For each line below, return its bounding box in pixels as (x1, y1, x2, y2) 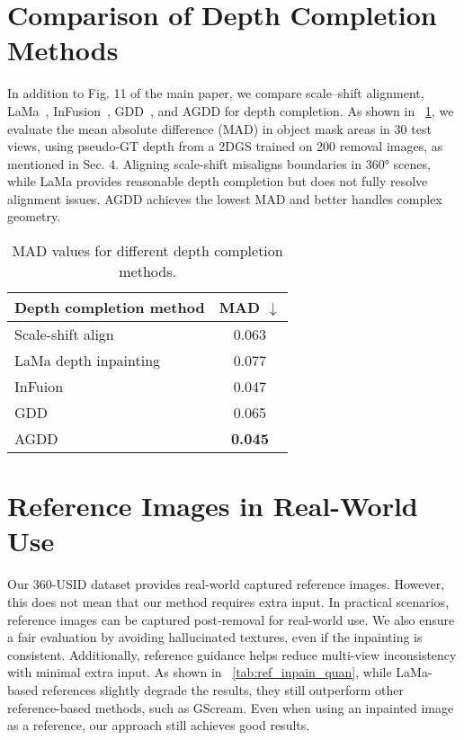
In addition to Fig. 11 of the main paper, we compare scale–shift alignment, (7, 84, 424, 103)
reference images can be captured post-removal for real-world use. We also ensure (7, 610, 455, 629)
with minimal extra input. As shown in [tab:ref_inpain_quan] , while (7, 663, 392, 682)
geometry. (7, 207, 61, 226)
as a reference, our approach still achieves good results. (7, 716, 310, 735)
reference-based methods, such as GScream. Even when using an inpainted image (7, 698, 454, 717)
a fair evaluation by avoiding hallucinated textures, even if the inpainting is (7, 628, 423, 646)
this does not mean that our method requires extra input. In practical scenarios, (7, 592, 450, 611)
